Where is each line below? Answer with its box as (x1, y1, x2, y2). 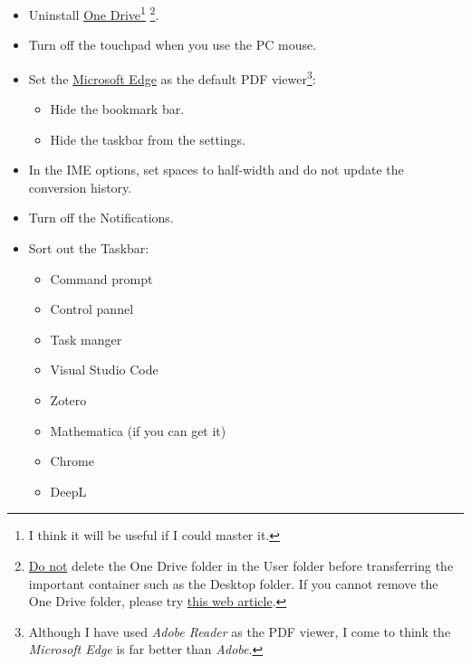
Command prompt (50, 269, 153, 288)
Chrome (50, 451, 94, 470)
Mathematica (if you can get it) (50, 421, 226, 440)
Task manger (50, 329, 122, 348)
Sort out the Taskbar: (28, 239, 149, 258)
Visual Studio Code (50, 360, 159, 379)
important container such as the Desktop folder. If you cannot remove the (28, 574, 438, 593)
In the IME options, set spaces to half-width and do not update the (28, 160, 404, 179)
